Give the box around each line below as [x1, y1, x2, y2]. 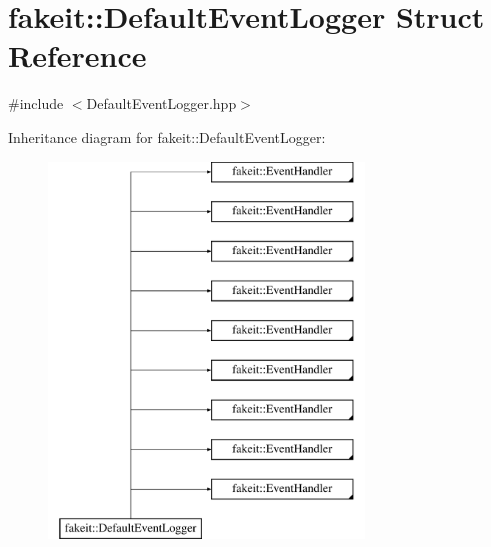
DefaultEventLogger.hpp [86, 93, 237, 114]
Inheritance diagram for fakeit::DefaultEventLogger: [8, 126, 326, 147]
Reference [8, 35, 147, 76]
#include [8, 93, 64, 114]
